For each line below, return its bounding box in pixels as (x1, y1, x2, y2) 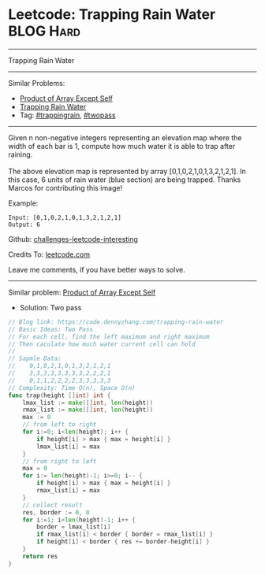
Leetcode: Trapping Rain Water (8, 6, 216, 24)
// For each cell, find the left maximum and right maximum (8, 332, 211, 340)
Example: (8, 198, 39, 208)
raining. (8, 150, 33, 159)
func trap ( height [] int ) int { (8, 391, 111, 399)
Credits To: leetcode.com (8, 250, 91, 259)
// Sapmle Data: (8, 354, 62, 363)
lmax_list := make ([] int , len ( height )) (22, 399, 154, 406)
